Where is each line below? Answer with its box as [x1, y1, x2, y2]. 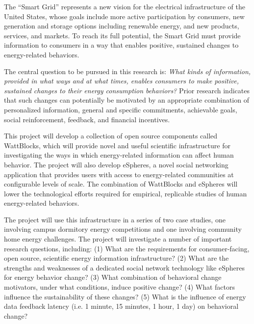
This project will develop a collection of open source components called [4, 131, 218, 141]
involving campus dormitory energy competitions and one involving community [4, 224, 242, 234]
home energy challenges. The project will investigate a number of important [4, 234, 232, 244]
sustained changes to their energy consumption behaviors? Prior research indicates [4, 85, 250, 95]
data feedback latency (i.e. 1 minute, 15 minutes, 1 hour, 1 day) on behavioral [4, 301, 239, 311]
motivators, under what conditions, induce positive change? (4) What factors [4, 282, 235, 292]
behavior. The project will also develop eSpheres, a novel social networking [4, 159, 229, 169]
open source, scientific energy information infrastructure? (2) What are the [4, 253, 229, 263]
